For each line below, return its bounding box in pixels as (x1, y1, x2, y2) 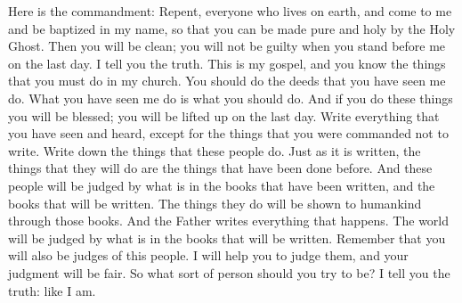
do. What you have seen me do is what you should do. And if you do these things (8, 88, 453, 107)
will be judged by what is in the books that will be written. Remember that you (8, 228, 446, 247)
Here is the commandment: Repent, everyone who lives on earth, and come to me (8, 2, 452, 20)
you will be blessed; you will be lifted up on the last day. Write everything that (8, 106, 440, 125)
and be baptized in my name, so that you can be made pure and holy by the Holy (8, 19, 456, 37)
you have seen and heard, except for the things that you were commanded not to (8, 124, 449, 143)
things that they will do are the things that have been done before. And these (8, 159, 433, 177)
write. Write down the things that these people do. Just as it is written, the (8, 141, 421, 160)
